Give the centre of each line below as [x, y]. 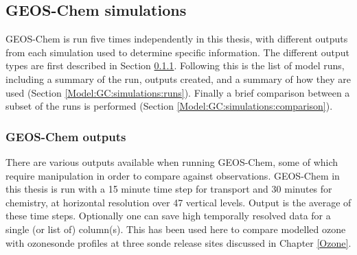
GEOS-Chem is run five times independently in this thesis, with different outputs [177, 39]
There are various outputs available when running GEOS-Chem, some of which [172, 161]
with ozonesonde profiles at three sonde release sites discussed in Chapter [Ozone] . [178, 242]
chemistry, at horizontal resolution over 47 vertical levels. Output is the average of [178, 202]
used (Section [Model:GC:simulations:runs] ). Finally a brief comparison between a [178, 92]
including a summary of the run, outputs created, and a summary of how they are [178, 78]
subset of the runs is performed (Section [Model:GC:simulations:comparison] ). [169, 106]
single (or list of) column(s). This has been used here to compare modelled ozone [176, 229]
